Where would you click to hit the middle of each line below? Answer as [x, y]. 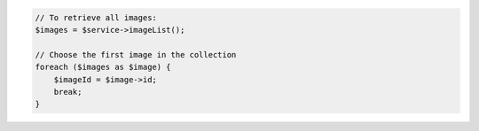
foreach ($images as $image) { [103, 67]
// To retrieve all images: [96, 17]
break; [68, 92]
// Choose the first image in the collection [136, 54]
